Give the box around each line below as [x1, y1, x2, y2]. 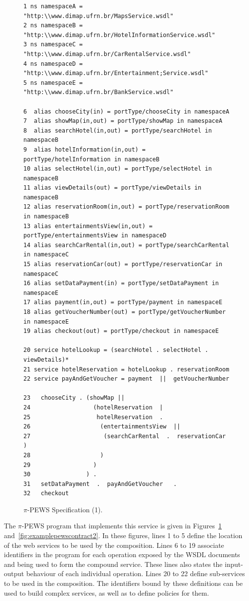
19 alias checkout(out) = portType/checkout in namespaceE [23, 328, 219, 335]
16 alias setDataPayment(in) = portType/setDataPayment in [23, 280, 219, 287]
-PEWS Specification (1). [27, 504, 103, 514]
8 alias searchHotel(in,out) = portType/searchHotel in [23, 127, 212, 134]
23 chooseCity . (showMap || [23, 394, 125, 402]
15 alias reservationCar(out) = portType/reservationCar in [23, 261, 223, 268]
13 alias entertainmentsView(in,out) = [23, 222, 153, 230]
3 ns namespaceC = [23, 41, 83, 48]
